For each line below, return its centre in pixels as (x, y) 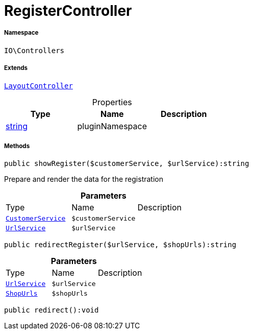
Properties (112, 102)
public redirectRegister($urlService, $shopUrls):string (120, 245)
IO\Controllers (34, 50)
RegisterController (68, 11)
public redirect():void (52, 310)
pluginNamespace (112, 126)
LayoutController (39, 86)
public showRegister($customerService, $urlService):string (127, 164)
